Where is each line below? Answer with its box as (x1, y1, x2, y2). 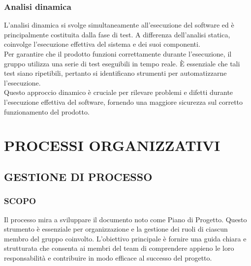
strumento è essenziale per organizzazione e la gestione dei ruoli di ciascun (4, 224, 228, 234)
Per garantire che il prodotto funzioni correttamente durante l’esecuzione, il (4, 49, 232, 59)
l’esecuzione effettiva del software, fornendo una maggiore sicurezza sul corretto (4, 96, 243, 107)
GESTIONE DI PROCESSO (4, 169, 153, 184)
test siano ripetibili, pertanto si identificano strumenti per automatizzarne (4, 68, 227, 78)
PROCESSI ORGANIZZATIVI (4, 135, 220, 155)
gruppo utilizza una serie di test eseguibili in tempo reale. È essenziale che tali (4, 58, 240, 68)
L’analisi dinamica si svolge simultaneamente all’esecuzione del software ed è (4, 20, 234, 30)
